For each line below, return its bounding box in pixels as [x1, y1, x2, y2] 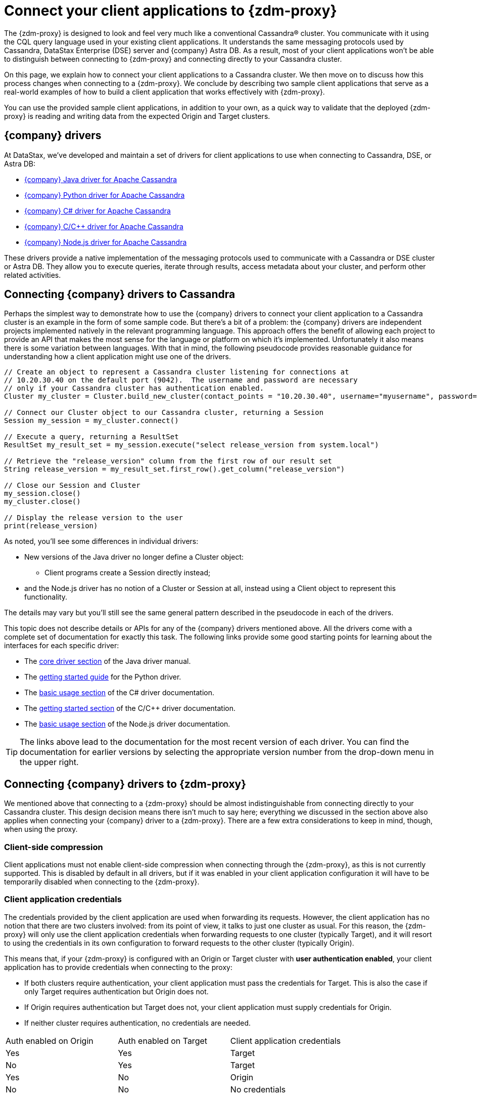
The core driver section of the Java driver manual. [24, 657, 191, 666]
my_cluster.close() [4, 497, 81, 506]
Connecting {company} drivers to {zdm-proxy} [4, 777, 247, 790]
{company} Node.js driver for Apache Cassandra [24, 237, 187, 246]
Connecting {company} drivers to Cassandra [4, 288, 235, 301]
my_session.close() [4, 489, 81, 498]
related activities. [4, 270, 61, 279]
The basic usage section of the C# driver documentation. [24, 688, 215, 697]
